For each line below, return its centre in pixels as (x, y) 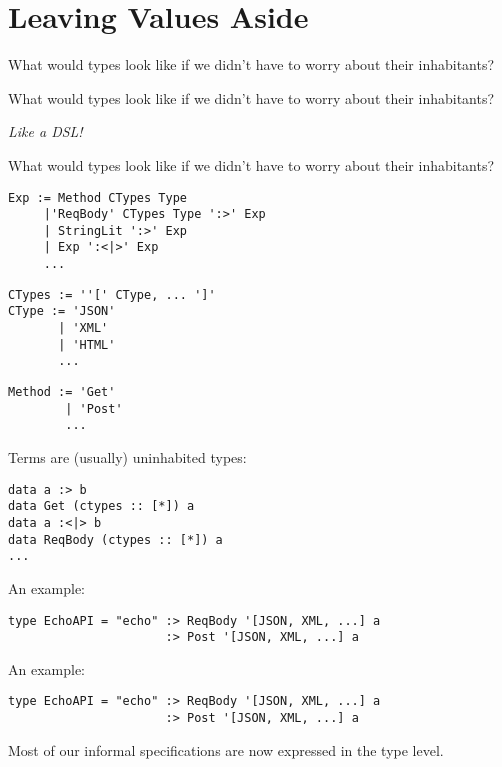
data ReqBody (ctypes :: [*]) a (115, 539)
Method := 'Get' (62, 392)
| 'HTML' (87, 344)
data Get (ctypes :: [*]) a (101, 506)
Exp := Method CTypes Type (97, 197)
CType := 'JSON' (62, 311)
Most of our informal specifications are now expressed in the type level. (226, 749)
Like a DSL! (45, 131)
